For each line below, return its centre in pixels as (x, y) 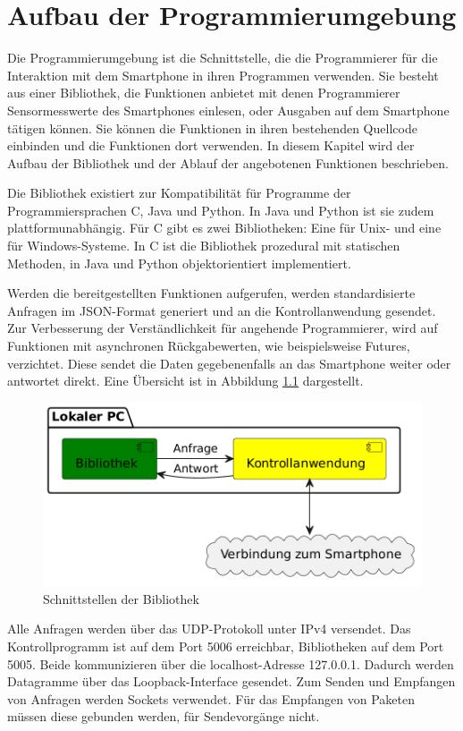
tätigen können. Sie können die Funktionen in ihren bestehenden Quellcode (212, 127)
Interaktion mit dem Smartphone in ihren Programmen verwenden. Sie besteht (223, 75)
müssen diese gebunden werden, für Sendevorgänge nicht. (164, 716)
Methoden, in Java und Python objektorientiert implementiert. (179, 263)
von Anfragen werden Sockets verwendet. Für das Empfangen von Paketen (211, 698)
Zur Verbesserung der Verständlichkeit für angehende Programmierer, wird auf (223, 328)
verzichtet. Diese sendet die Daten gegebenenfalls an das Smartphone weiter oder (229, 363)
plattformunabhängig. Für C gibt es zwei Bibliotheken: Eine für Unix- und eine (224, 228)
